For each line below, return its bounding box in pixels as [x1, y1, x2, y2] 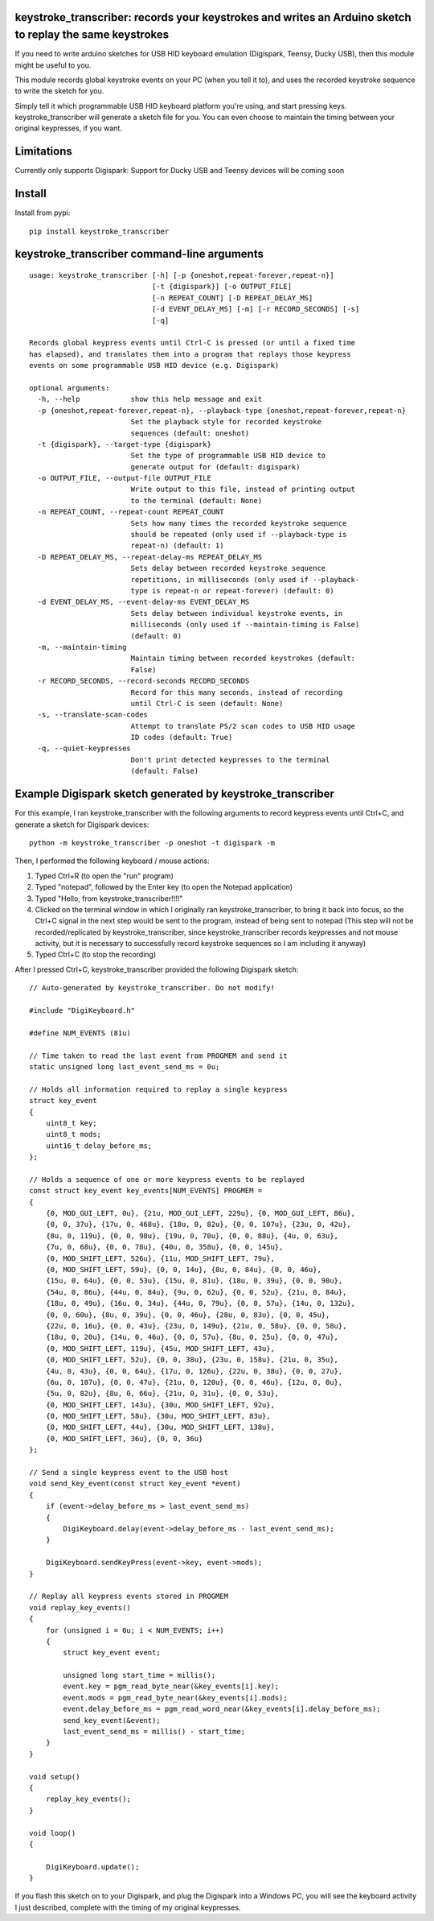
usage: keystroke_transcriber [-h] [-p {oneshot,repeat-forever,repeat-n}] [29, 271, 334, 280]
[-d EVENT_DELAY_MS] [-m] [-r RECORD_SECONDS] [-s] [151, 304, 360, 314]
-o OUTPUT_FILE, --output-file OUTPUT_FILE [37, 473, 212, 483]
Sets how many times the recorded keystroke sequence [130, 518, 347, 527]
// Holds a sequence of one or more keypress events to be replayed [29, 1175, 305, 1184]
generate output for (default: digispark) [130, 462, 301, 471]
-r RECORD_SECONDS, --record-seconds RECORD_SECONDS [37, 676, 250, 686]
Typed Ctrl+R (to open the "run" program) [35, 870, 174, 881]
